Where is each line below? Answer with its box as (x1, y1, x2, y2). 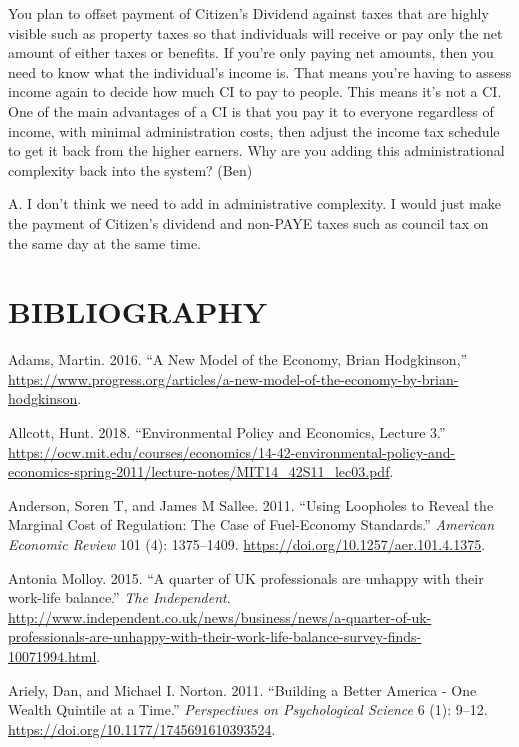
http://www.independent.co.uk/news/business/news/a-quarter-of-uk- (8, 606, 432, 627)
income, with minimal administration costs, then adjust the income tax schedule (8, 120, 500, 141)
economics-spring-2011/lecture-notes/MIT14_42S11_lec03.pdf (8, 461, 390, 482)
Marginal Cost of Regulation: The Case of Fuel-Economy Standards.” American (8, 514, 495, 535)
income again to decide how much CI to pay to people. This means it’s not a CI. (8, 81, 502, 102)
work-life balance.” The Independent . (8, 587, 231, 608)
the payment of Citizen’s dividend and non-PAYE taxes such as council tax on (8, 212, 489, 233)
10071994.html (8, 645, 97, 666)
